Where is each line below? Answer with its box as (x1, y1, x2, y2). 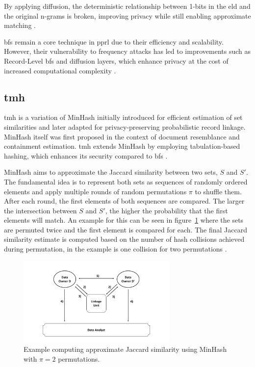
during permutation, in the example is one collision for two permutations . (4, 244, 227, 254)
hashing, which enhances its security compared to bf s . (4, 150, 168, 161)
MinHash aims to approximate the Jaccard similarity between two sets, (4, 167, 218, 177)
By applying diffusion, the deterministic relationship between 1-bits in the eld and (4, 1, 251, 11)
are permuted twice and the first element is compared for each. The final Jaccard (4, 224, 247, 234)
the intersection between (4, 205, 77, 215)
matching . (4, 20, 36, 30)
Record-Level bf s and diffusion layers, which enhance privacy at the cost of (4, 55, 229, 66)
